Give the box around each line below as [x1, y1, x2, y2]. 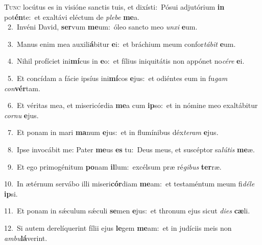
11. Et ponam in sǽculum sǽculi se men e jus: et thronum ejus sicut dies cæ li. [4, 205, 250, 216]
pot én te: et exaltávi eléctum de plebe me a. [4, 11, 139, 22]
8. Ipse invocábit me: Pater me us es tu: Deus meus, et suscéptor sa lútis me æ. [7, 144, 255, 154]
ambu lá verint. [4, 232, 47, 243]
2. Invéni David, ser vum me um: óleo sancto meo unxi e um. [7, 21, 198, 32]
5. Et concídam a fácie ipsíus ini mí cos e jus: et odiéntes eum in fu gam [7, 72, 228, 83]
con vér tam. [4, 83, 40, 93]
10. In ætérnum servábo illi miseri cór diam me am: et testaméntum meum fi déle [4, 178, 255, 189]
